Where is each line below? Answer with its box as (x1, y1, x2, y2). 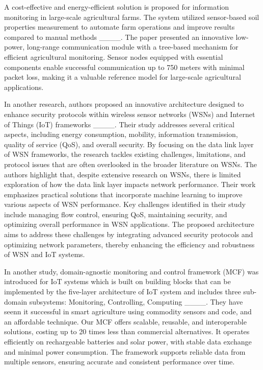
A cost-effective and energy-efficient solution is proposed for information (4, 2, 229, 12)
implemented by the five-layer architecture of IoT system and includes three (4, 286, 241, 297)
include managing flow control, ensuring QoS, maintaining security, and (4, 209, 227, 219)
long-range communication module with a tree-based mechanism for (27, 41, 239, 52)
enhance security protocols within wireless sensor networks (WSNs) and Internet (4, 108, 255, 119)
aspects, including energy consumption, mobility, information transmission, (4, 129, 238, 140)
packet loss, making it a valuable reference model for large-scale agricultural (4, 72, 241, 82)
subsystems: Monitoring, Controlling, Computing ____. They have (29, 296, 243, 307)
